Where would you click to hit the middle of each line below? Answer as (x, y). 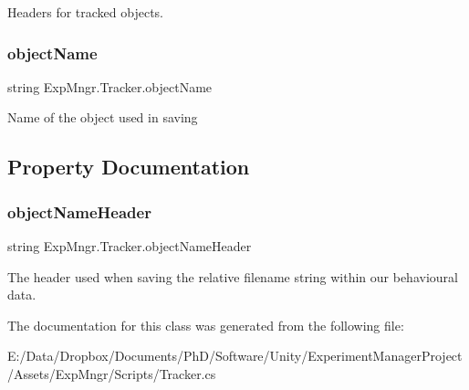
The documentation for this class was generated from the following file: (206, 325)
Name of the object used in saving (103, 117)
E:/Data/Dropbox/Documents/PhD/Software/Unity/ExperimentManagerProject (235, 356)
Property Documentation (129, 167)
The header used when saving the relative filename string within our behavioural (233, 276)
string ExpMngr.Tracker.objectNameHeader (130, 246)
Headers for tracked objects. (85, 12)
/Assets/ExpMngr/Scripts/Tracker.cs (112, 373)
